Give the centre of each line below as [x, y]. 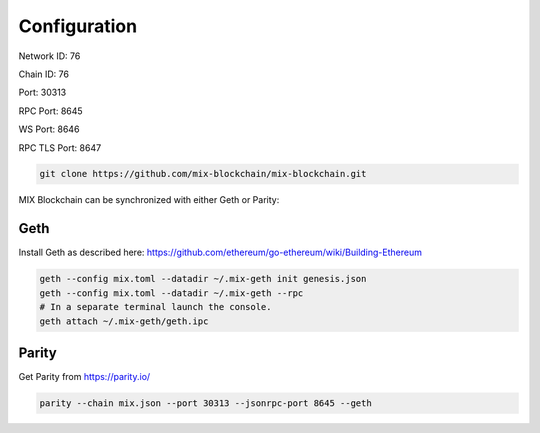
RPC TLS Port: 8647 [60, 147]
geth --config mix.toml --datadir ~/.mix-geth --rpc [171, 293]
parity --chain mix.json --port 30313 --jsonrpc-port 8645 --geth [205, 403]
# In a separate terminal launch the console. [155, 307]
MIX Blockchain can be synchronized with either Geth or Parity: [149, 200]
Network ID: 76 [49, 56]
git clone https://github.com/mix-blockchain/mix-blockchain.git [203, 174]
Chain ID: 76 [44, 74]
